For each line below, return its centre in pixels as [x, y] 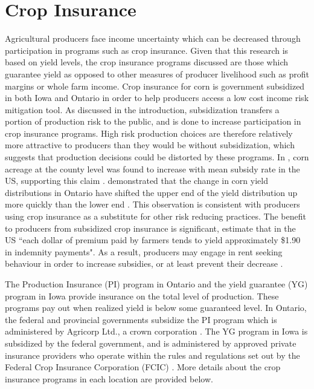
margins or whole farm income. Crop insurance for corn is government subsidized [155, 86]
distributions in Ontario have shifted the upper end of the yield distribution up [151, 192]
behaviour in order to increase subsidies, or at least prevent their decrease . [144, 263]
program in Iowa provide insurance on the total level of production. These [142, 296]
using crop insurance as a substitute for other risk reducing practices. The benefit [155, 216]
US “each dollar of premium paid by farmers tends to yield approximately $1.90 [153, 240]
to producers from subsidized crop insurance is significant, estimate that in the [150, 228]
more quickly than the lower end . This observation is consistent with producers [152, 204]
